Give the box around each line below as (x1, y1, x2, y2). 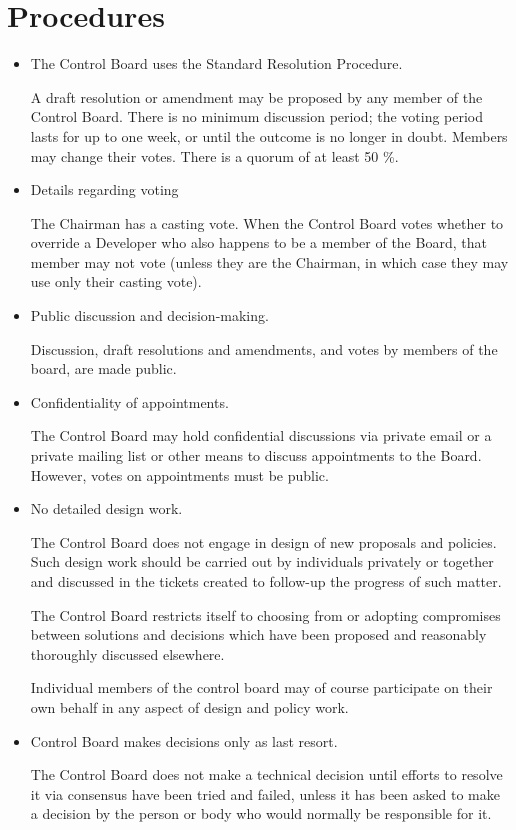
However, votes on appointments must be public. (30, 464, 329, 485)
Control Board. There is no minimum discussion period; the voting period (30, 106, 484, 127)
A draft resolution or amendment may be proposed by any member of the (30, 86, 483, 107)
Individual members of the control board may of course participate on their (30, 677, 493, 698)
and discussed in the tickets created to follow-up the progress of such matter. (30, 571, 502, 591)
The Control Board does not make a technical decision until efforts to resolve (30, 764, 503, 785)
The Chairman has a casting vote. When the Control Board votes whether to (30, 212, 504, 233)
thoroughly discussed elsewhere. (30, 643, 225, 664)
